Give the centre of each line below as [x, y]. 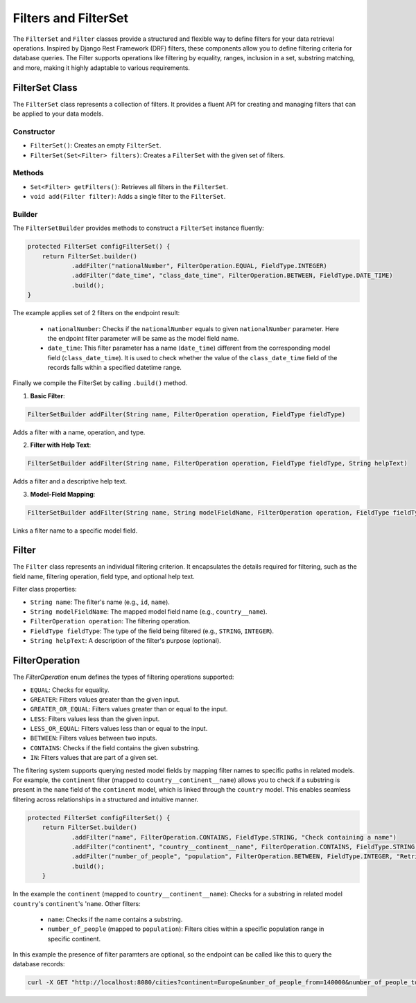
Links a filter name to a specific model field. [75, 531]
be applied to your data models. [58, 114]
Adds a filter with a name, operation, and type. [79, 432]
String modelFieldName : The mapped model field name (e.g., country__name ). [149, 612]
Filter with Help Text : [61, 445]
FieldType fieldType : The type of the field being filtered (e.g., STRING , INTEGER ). [152, 631]
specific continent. [74, 939]
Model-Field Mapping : [63, 494]
